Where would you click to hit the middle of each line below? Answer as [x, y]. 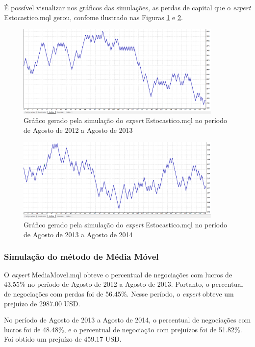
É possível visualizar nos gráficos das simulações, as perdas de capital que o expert [127, 7]
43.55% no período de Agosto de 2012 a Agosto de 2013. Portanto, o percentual [124, 284]
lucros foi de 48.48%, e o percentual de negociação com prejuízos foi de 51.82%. [123, 329]
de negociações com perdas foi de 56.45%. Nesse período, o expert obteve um [119, 294]
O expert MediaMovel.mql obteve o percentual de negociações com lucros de [118, 274]
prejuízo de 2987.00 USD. [42, 303]
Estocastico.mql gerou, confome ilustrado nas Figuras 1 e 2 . [93, 17]
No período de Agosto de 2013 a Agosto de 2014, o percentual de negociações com [127, 320]
